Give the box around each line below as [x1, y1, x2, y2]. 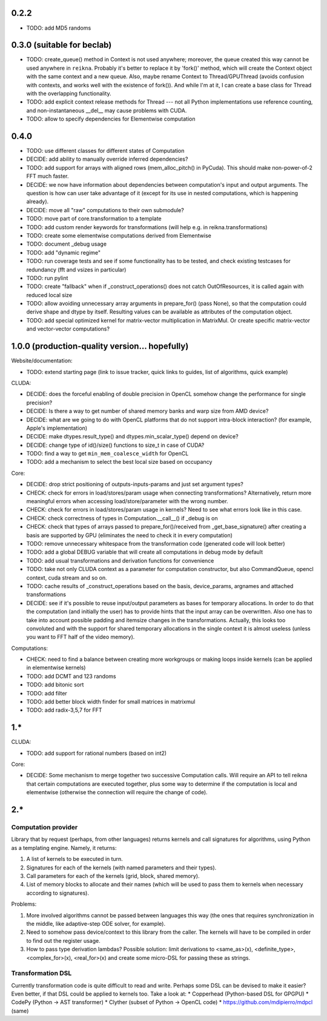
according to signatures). [26, 889, 89, 897]
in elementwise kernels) [26, 664, 86, 671]
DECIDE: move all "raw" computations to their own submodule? [26, 206, 184, 213]
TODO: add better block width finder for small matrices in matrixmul [26, 698, 196, 706]
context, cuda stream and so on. [26, 574, 107, 581]
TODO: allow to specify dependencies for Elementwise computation [26, 115, 196, 122]
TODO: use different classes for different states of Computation [26, 147, 185, 155]
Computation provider [11, 823, 78, 832]
